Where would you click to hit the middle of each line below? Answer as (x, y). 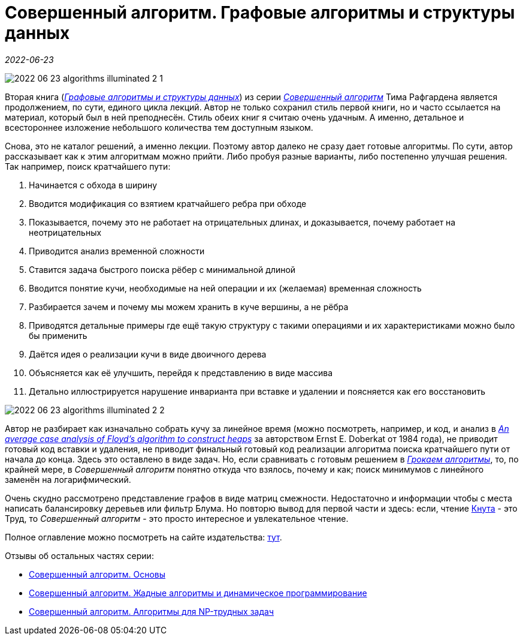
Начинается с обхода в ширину (93, 185)
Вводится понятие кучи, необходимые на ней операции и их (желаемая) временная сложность (225, 288)
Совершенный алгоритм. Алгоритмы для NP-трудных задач (151, 611)
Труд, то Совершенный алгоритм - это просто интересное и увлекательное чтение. (177, 518)
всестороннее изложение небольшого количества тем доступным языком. (159, 127)
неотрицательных (65, 232)
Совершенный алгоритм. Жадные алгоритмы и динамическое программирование (198, 593)
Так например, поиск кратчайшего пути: (88, 166)
